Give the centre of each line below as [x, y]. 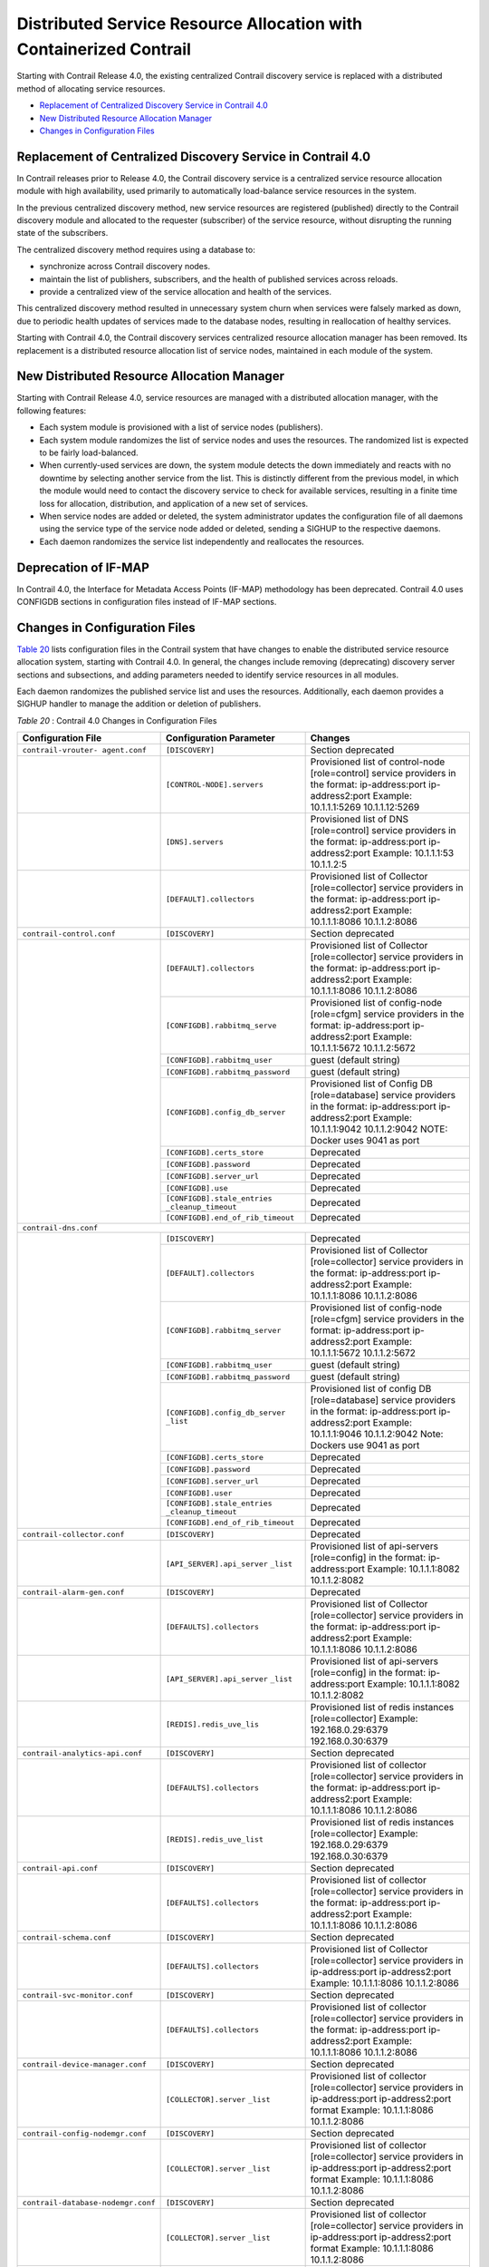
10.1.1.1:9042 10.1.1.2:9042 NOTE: [379, 1129]
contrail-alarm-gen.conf [73, 1592]
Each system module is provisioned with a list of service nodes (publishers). [181, 427]
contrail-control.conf [69, 934]
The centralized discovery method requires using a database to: [136, 249]
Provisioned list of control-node [378, 762]
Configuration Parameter [221, 738]
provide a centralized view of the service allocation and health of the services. [186, 291]
